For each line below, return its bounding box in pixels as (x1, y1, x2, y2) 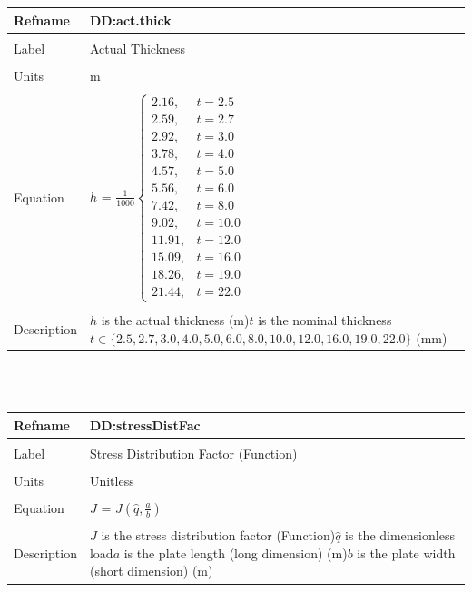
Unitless (89, 470, 134, 489)
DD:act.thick (89, 10, 172, 29)
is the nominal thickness (258, 311, 392, 330)
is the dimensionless (345, 526, 455, 545)
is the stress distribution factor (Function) (101, 526, 336, 545)
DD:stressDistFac (89, 415, 201, 434)
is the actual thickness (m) (101, 311, 250, 330)
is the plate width (357, 543, 456, 562)
